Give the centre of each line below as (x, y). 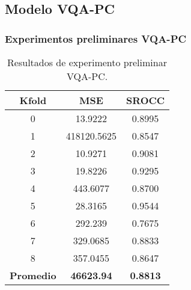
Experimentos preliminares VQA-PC (96, 38)
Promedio (33, 275)
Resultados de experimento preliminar (87, 62)
